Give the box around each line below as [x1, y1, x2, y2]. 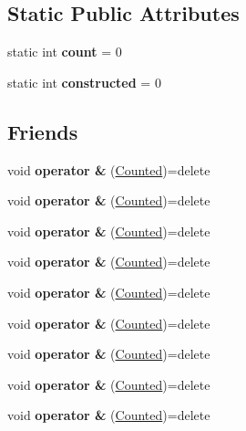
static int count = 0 [7, 42, 122, 61]
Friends [7, 117, 78, 145]
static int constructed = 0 [7, 72, 161, 91]
